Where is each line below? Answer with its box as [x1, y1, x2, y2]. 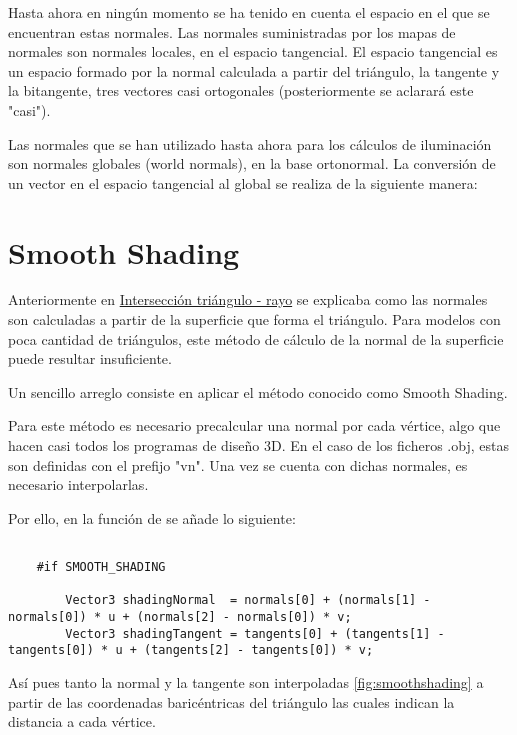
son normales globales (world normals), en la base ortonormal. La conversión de [8, 153, 496, 174]
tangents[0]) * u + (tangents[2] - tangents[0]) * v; [8, 643, 374, 658]
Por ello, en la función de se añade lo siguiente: [8, 507, 296, 528]
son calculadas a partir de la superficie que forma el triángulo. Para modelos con [8, 309, 501, 330]
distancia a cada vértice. [8, 711, 156, 732]
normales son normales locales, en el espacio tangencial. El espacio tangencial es [8, 41, 498, 62]
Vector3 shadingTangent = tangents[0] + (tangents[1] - [65, 626, 445, 641]
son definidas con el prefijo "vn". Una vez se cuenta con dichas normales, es [8, 454, 468, 475]
